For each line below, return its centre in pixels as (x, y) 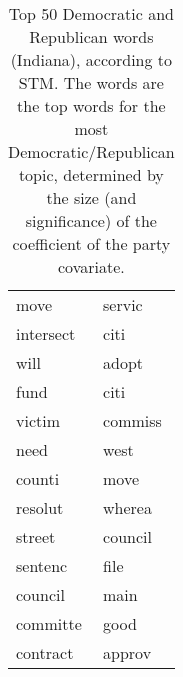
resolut (40, 507)
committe (49, 623)
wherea (127, 507)
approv (127, 652)
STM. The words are (91, 82)
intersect (46, 333)
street (36, 536)
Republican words (91, 36)
